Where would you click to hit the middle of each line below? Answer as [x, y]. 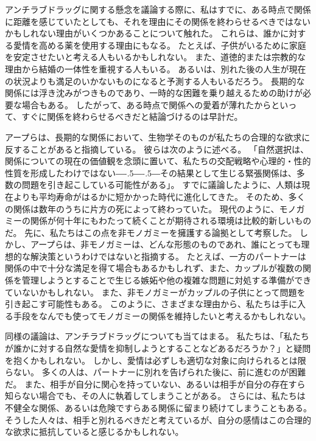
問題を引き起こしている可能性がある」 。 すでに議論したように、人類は [161, 185]
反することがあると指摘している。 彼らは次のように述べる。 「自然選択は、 [157, 149]
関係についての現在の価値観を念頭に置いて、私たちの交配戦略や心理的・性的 [158, 161]
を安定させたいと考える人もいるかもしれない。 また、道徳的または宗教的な [155, 57]
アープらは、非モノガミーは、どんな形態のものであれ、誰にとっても [166, 244]
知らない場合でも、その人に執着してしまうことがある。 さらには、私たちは [155, 396]
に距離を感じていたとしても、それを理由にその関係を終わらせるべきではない [158, 21]
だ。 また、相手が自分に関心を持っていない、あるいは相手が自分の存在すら [155, 384]
